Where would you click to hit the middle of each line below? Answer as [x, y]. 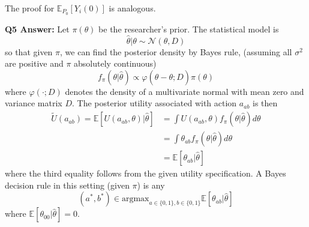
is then [265, 103]
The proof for [30, 8]
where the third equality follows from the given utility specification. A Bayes [145, 173]
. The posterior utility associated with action [154, 103]
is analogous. [132, 8]
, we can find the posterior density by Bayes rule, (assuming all [176, 51]
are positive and [34, 63]
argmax [135, 199]
